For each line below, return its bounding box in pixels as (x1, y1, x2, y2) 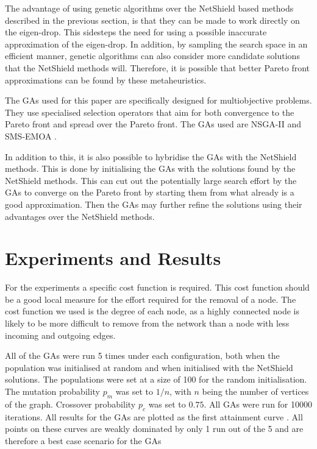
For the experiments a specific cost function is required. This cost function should (5, 281, 310, 294)
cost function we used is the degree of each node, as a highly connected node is (5, 305, 299, 317)
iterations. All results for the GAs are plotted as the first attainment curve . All (5, 410, 303, 423)
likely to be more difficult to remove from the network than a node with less (5, 317, 290, 329)
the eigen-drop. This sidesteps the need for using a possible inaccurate (5, 26, 267, 38)
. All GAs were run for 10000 (204, 397, 313, 410)
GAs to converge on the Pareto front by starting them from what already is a (5, 186, 294, 199)
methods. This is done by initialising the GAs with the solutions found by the (5, 162, 296, 175)
